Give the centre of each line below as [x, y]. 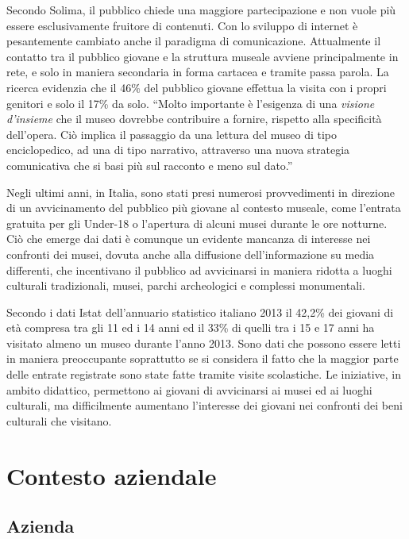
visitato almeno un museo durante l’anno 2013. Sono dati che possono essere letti [204, 343]
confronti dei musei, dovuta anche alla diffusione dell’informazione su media [191, 254]
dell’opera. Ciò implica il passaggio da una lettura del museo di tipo [172, 134]
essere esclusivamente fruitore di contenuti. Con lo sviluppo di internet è [182, 25]
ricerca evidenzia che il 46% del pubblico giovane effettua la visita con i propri [197, 87]
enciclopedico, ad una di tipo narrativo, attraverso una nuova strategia [178, 150]
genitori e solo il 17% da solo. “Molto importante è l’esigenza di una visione [191, 103]
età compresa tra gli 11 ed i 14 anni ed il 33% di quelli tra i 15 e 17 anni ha [191, 327]
